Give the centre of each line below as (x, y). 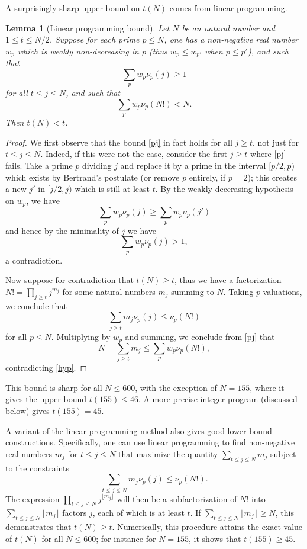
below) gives (28, 411)
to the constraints (37, 468)
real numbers (29, 453)
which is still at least (112, 189)
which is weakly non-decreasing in (78, 51)
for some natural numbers (109, 291)
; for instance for (126, 538)
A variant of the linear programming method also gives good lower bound (139, 430)
